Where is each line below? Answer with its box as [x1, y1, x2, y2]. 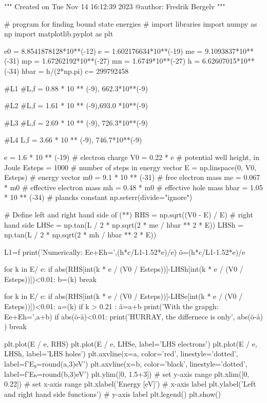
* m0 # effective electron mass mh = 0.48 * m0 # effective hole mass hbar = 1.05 [4, 182, 263, 192]
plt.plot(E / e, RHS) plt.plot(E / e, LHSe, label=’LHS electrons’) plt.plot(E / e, [4, 338, 257, 349]
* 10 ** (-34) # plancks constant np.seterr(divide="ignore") [4, 192, 193, 203]
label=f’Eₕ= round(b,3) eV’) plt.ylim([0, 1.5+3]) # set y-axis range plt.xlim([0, [4, 368, 250, 379]
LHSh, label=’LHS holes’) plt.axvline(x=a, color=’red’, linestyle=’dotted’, [4, 348, 238, 359]
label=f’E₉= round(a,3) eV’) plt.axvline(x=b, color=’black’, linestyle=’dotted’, [4, 358, 247, 369]
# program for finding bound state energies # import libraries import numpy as [4, 18, 257, 29]
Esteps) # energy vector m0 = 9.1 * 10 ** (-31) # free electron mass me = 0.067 [4, 172, 260, 183]
